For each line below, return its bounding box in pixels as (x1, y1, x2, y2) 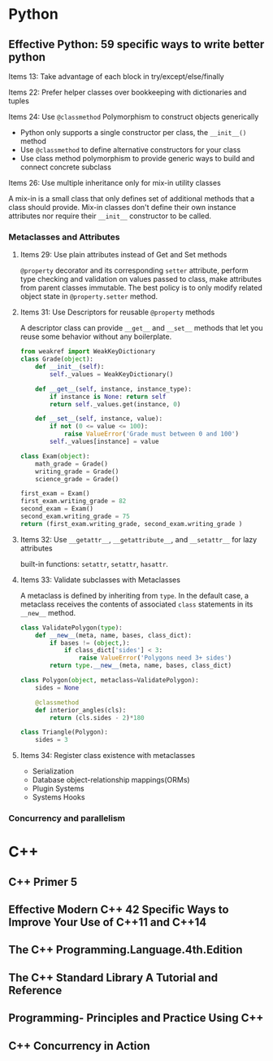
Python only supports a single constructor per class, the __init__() (19, 128, 247, 137)
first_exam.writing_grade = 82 (19, 498, 127, 506)
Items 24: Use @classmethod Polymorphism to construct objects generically (8, 112, 259, 121)
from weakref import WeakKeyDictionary (19, 348, 156, 356)
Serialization (32, 766, 75, 776)
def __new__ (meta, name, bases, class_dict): (35, 631, 193, 639)
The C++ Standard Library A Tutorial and (8, 971, 219, 984)
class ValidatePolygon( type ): (19, 624, 123, 632)
